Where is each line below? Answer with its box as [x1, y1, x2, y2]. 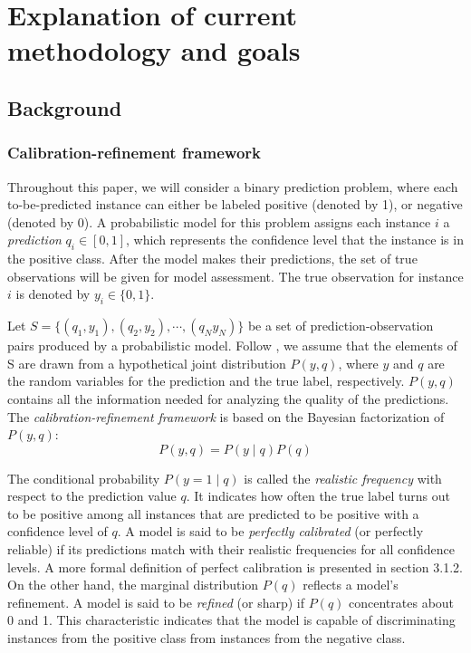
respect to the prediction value [7, 486, 177, 505]
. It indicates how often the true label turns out [186, 486, 450, 505]
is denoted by [15, 284, 91, 303]
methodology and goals [7, 32, 301, 69]
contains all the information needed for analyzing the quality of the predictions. [7, 389, 449, 408]
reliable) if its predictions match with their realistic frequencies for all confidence [7, 540, 456, 559]
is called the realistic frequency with [244, 468, 442, 487]
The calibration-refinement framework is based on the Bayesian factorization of [7, 407, 445, 426]
